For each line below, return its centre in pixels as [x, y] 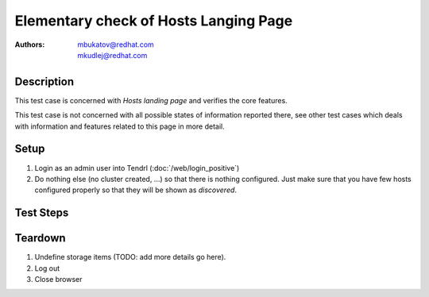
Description [44, 81]
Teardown [41, 238]
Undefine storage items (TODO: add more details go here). [130, 257]
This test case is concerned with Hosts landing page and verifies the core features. [151, 100]
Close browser [58, 280]
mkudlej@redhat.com [112, 55]
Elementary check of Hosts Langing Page [154, 21]
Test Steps [42, 213]
